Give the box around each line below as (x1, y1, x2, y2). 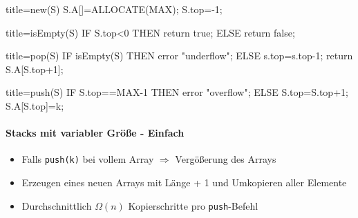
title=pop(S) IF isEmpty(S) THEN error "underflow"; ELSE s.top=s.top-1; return (6, 48, 353, 63)
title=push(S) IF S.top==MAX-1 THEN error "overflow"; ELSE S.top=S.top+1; (6, 85, 348, 99)
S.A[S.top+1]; (6, 61, 64, 76)
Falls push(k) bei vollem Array (21, 152, 154, 166)
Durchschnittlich (21, 198, 92, 212)
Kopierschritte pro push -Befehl (128, 198, 258, 212)
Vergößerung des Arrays (175, 152, 276, 166)
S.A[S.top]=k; (6, 98, 64, 112)
